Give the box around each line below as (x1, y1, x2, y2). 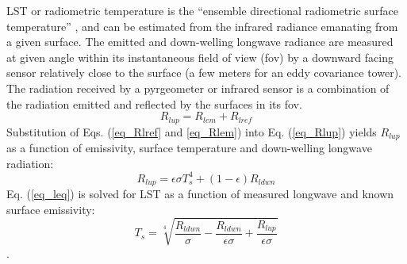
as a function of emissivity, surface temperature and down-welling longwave (6, 140, 372, 156)
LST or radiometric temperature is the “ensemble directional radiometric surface (6, 2, 398, 18)
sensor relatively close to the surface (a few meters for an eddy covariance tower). (6, 64, 401, 81)
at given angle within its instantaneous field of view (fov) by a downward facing (6, 48, 394, 65)
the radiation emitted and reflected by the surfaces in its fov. (6, 95, 302, 112)
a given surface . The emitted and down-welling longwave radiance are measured (6, 33, 394, 50)
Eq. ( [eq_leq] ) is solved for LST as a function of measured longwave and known (6, 186, 394, 202)
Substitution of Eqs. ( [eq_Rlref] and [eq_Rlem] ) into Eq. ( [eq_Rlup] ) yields (6, 123, 377, 140)
